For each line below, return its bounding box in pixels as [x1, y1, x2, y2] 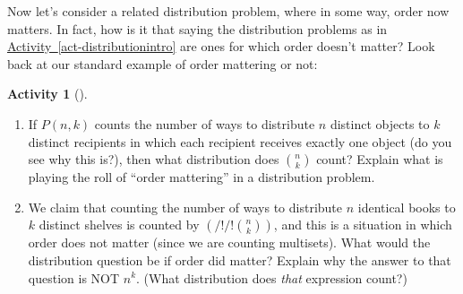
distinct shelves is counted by [39, 215, 200, 234]
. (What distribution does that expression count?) [136, 268, 407, 287]
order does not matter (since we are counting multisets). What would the [28, 233, 431, 252]
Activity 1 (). [7, 84, 88, 103]
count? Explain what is [316, 150, 443, 169]
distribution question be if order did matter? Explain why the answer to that [28, 250, 451, 269]
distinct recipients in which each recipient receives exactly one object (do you [28, 132, 452, 151]
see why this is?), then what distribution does [28, 150, 279, 169]
